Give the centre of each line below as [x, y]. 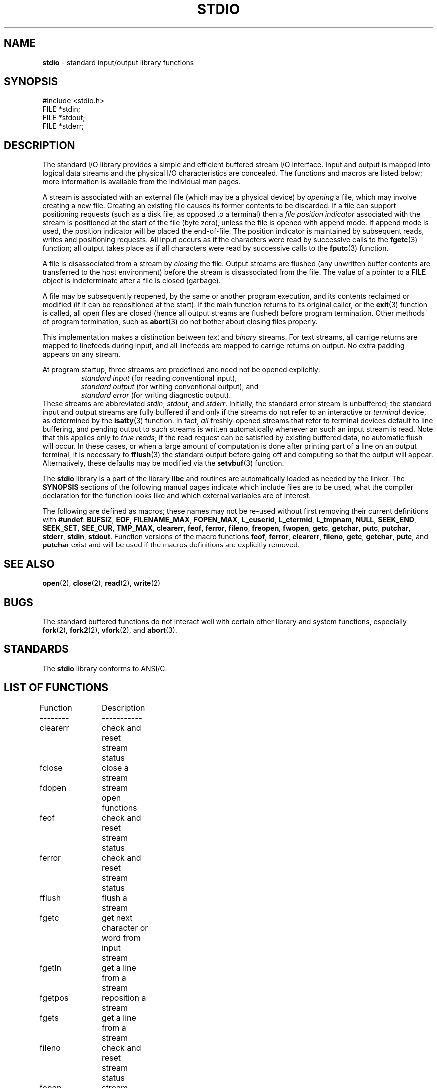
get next [117, 917]
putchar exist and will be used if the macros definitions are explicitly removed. [171, 545]
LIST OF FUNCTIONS [56, 688]
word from [121, 937]
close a [115, 768]
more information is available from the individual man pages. [142, 182]
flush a [114, 897]
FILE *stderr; [63, 126]
